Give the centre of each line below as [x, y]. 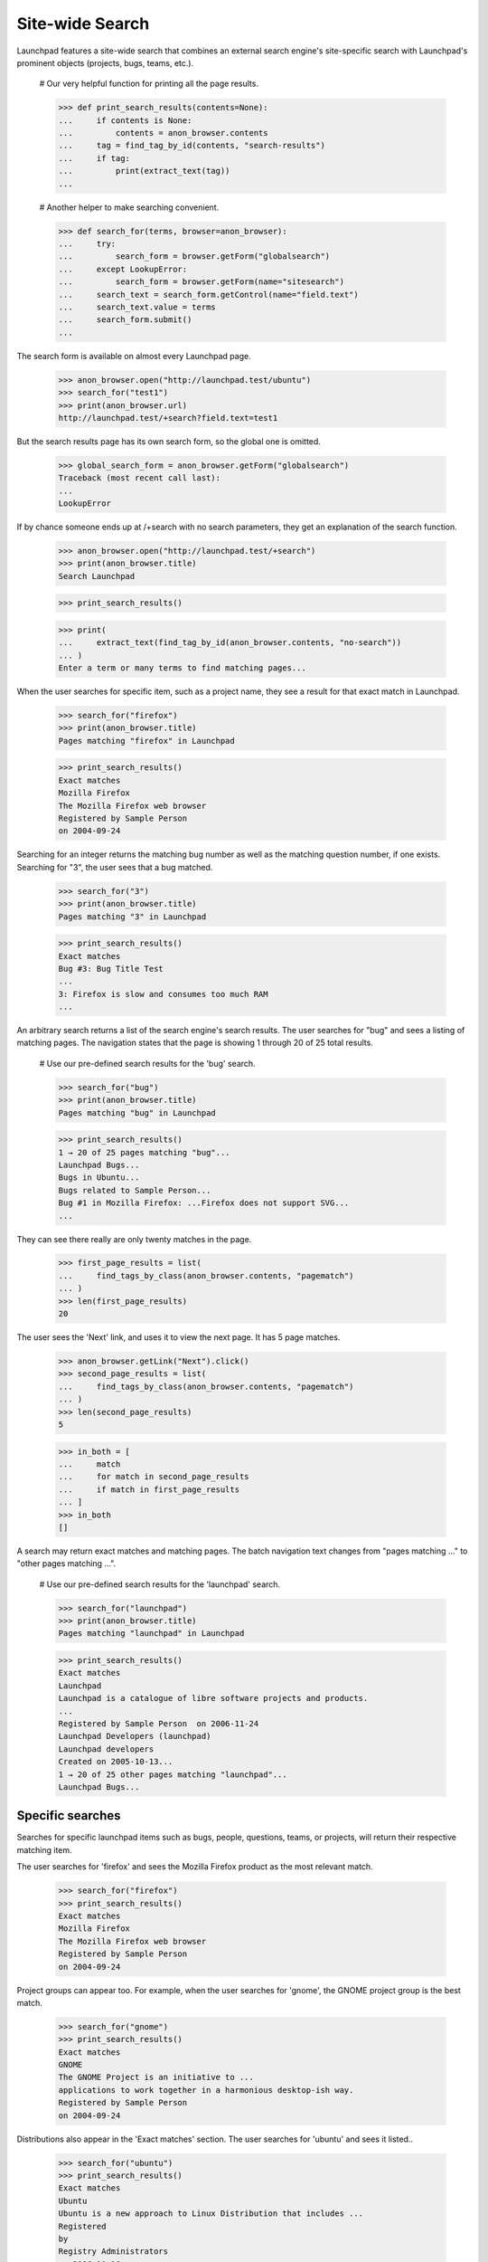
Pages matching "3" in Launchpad [132, 917]
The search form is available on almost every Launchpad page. [134, 356]
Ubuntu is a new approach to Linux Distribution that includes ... [211, 2214]
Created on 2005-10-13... [116, 1762]
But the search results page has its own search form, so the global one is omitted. [169, 441]
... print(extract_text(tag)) [144, 171]
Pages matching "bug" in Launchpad [137, 1112]
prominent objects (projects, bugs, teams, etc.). [105, 62]
